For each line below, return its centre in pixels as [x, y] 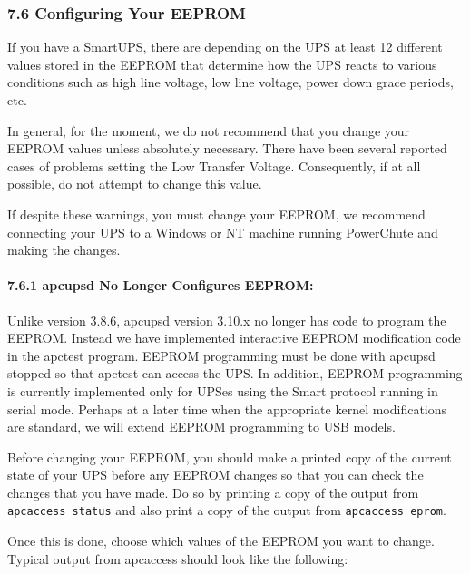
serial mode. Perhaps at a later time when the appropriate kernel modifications [227, 409]
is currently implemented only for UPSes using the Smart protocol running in [223, 390]
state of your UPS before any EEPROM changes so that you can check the [215, 475]
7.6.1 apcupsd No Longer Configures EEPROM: [161, 285]
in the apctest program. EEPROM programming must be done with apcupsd [221, 355]
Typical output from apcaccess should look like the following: [178, 558]
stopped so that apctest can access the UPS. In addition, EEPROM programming [235, 373]
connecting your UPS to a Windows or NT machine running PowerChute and [223, 232]
